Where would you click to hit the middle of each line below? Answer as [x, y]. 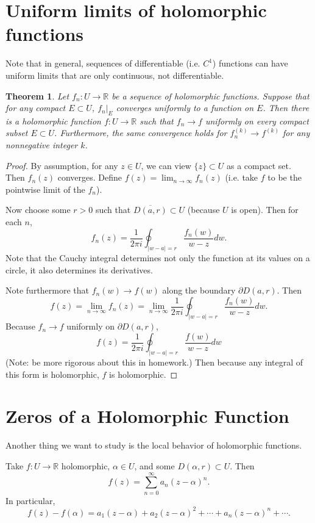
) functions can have [250, 63]
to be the [285, 177]
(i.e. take [242, 177]
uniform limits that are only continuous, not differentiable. [115, 75]
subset [17, 133]
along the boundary [199, 290]
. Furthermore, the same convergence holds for [141, 133]
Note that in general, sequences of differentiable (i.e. [103, 63]
